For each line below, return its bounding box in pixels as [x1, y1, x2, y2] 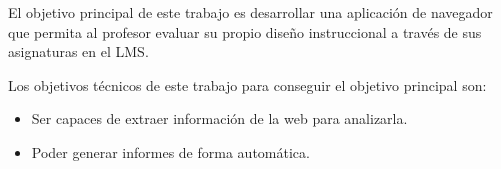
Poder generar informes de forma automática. [31, 141, 310, 162]
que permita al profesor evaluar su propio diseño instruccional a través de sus [8, 21, 482, 42]
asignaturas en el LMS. [8, 41, 149, 62]
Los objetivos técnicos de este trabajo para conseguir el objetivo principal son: [8, 74, 487, 95]
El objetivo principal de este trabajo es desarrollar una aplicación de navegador [8, 2, 493, 22]
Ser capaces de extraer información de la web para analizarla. [31, 108, 408, 129]
